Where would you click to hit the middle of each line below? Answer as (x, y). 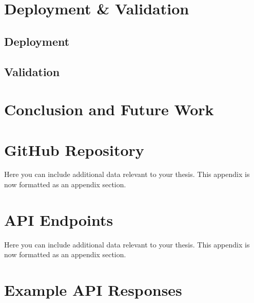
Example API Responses (93, 290)
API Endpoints (59, 219)
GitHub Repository (74, 149)
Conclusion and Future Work (109, 109)
